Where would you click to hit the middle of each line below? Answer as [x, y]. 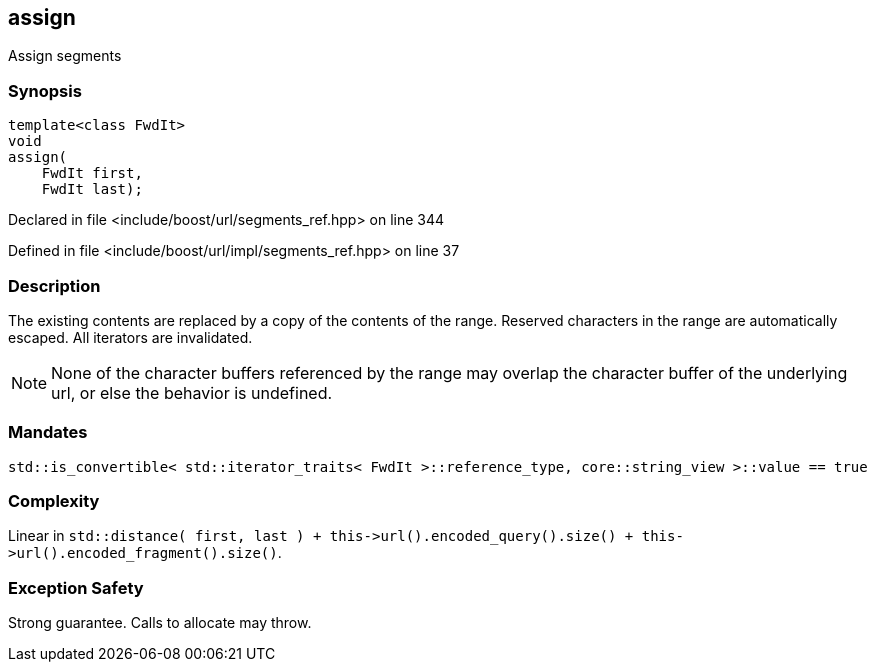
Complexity [54, 501]
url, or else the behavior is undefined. [192, 392]
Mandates [48, 432]
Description [54, 285]
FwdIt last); [92, 189]
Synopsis [45, 90]
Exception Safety [76, 587]
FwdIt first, [92, 173]
